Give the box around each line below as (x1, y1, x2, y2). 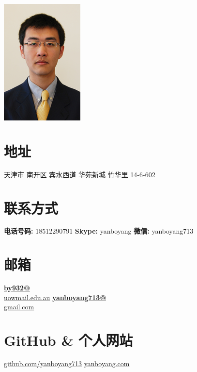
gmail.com (4, 302, 34, 312)
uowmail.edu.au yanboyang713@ (4, 292, 106, 302)
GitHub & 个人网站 (4, 330, 133, 350)
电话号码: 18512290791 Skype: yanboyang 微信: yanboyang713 (4, 226, 194, 236)
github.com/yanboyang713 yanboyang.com (4, 358, 130, 369)
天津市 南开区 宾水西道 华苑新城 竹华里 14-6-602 (4, 169, 155, 179)
